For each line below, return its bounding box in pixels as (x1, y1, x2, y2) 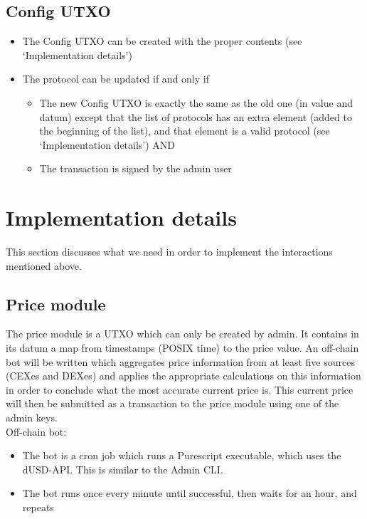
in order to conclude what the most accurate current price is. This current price (6, 382, 353, 397)
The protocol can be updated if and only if (22, 71, 209, 86)
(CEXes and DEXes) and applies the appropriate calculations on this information (6, 368, 361, 383)
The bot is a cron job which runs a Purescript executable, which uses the (22, 448, 341, 463)
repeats (22, 500, 54, 514)
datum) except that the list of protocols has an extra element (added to (39, 109, 352, 124)
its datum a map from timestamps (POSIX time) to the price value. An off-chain (6, 340, 359, 355)
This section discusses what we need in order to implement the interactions (6, 244, 333, 259)
